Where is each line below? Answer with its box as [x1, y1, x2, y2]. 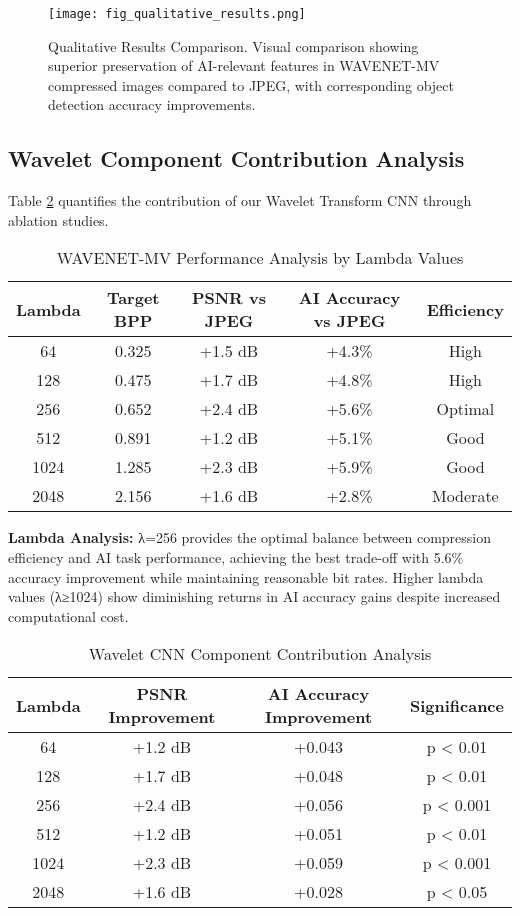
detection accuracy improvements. [48, 94, 256, 115]
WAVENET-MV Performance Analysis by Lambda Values [56, 246, 464, 270]
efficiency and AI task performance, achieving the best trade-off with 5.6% [8, 547, 464, 568]
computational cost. [8, 605, 129, 626]
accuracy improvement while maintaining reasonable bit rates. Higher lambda [8, 566, 484, 587]
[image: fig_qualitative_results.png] [48, 7, 306, 21]
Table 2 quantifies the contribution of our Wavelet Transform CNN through [8, 190, 472, 211]
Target [106, 286, 160, 310]
